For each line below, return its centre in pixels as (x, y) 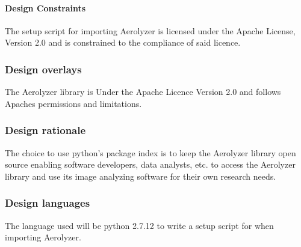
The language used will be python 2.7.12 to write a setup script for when (139, 225)
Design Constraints (45, 8)
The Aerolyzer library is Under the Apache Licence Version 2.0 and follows (143, 92)
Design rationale (45, 130)
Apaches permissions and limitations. (73, 103)
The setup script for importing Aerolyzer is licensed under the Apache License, (150, 30)
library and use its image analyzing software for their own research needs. (141, 176)
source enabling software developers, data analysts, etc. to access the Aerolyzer (150, 164)
